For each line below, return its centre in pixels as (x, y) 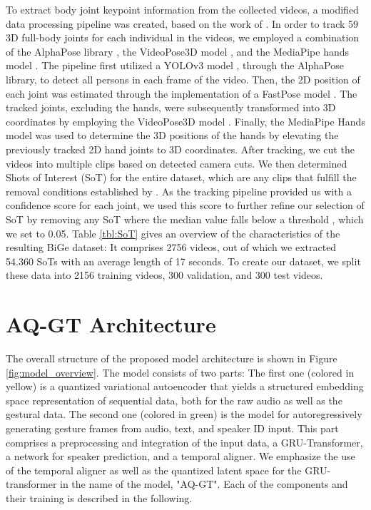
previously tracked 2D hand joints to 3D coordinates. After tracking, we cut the (180, 149)
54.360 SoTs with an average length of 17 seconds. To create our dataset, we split (183, 261)
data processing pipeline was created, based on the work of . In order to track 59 (182, 23)
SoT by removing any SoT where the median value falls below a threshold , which (185, 219)
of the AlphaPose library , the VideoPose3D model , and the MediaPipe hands (178, 51)
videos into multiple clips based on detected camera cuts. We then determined (177, 163)
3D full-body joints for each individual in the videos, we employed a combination (183, 37)
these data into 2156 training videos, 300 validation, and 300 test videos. (164, 275)
